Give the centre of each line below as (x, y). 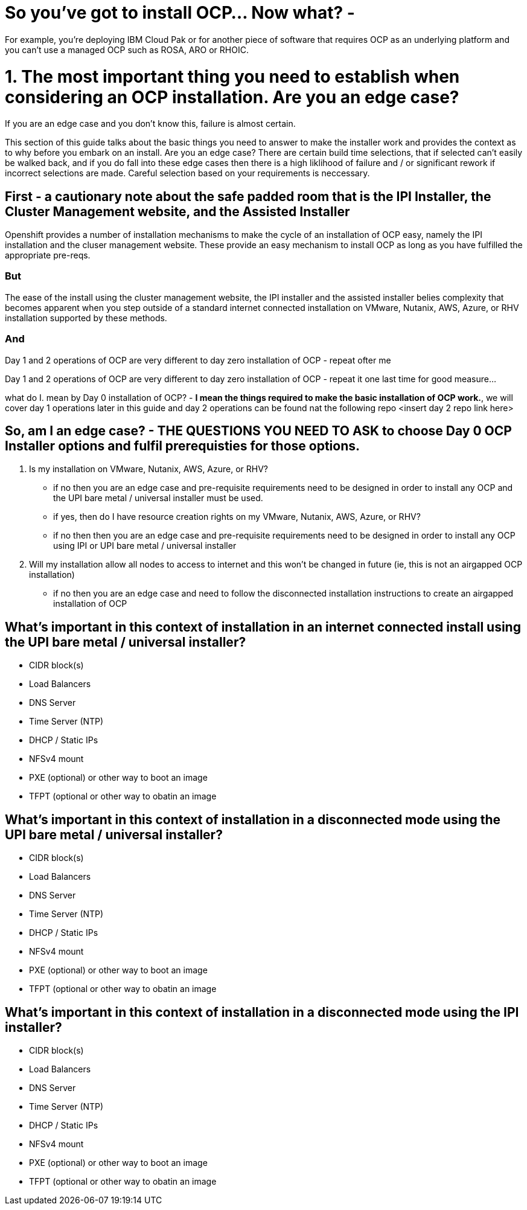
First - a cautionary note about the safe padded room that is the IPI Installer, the (248, 196)
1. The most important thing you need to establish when (232, 76)
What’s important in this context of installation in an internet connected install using (263, 627)
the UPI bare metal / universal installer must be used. (158, 498)
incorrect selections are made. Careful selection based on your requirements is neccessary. (187, 173)
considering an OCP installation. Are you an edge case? (232, 97)
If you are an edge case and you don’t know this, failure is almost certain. (150, 124)
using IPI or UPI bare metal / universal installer (145, 546)
